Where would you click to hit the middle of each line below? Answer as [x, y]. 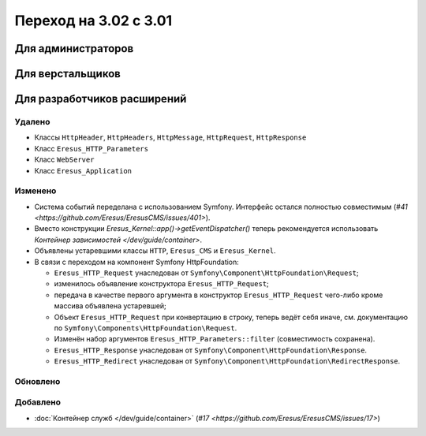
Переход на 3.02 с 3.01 [93, 20]
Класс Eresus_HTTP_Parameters [92, 148]
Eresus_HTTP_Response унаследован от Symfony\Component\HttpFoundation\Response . [210, 350]
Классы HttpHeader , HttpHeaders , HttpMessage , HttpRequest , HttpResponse [170, 137]
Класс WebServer [64, 160]
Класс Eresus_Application [83, 170]
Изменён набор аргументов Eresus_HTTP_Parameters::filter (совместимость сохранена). [215, 339]
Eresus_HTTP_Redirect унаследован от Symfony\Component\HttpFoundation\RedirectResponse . [227, 361]
